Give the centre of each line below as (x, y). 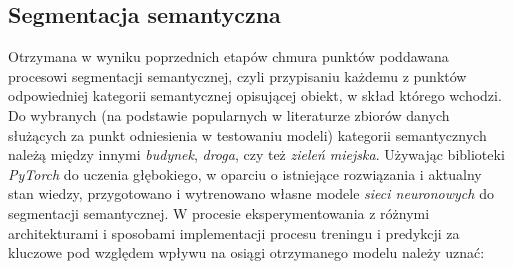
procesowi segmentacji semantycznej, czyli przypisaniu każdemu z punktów (237, 75)
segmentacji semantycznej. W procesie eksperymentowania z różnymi (219, 212)
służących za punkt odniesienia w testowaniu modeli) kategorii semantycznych (247, 134)
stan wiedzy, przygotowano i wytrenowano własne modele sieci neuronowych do (251, 193)
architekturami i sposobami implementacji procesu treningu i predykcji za (234, 232)
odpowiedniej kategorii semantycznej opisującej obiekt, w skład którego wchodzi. (255, 95)
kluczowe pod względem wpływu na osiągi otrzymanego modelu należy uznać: (246, 252)
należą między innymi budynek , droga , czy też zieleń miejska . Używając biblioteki (256, 154)
